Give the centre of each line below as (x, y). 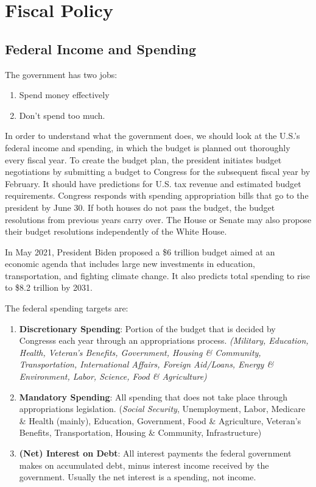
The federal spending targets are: (67, 308)
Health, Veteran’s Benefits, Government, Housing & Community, (140, 352)
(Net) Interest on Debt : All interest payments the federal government (155, 453)
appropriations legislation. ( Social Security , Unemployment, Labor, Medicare (162, 409)
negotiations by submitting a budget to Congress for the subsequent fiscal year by (158, 172)
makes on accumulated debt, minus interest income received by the (144, 465)
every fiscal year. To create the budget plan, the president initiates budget (143, 159)
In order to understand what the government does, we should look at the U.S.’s (153, 136)
